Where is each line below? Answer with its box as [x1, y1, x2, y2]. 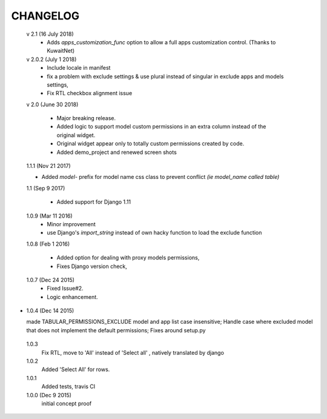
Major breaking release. [56, 115, 116, 122]
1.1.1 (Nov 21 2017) [26, 163, 71, 170]
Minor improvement [47, 220, 96, 227]
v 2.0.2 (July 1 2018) [26, 55, 77, 63]
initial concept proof [41, 400, 92, 407]
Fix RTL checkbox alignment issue [47, 90, 133, 97]
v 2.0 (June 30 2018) [26, 101, 79, 108]
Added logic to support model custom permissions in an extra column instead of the [56, 123, 266, 130]
